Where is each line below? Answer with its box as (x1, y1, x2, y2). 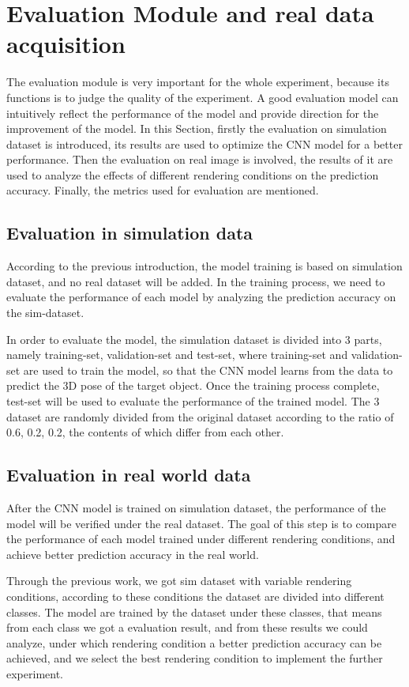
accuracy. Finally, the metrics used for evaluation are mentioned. (6, 182, 319, 198)
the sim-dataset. (6, 304, 84, 321)
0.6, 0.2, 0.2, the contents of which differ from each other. (6, 424, 284, 440)
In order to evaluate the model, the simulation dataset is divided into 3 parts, (6, 330, 382, 347)
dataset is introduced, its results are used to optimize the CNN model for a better (6, 135, 403, 152)
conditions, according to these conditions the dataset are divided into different (6, 587, 385, 604)
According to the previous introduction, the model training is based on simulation (6, 258, 403, 274)
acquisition (6, 28, 126, 60)
